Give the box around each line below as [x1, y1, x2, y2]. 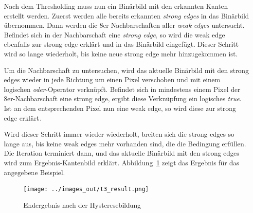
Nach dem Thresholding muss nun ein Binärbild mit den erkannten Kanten [4, 1, 228, 11]
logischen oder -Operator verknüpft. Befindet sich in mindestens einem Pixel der [4, 84, 240, 94]
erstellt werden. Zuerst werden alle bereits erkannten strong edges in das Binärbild [4, 10, 249, 20]
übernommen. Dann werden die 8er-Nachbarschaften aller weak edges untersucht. [4, 20, 245, 30]
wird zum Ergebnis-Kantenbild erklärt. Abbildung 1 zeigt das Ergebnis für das [4, 157, 239, 167]
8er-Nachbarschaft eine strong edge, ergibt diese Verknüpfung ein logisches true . [4, 93, 242, 104]
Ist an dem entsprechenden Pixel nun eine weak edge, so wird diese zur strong [4, 103, 236, 113]
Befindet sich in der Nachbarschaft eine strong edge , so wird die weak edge [4, 29, 225, 39]
